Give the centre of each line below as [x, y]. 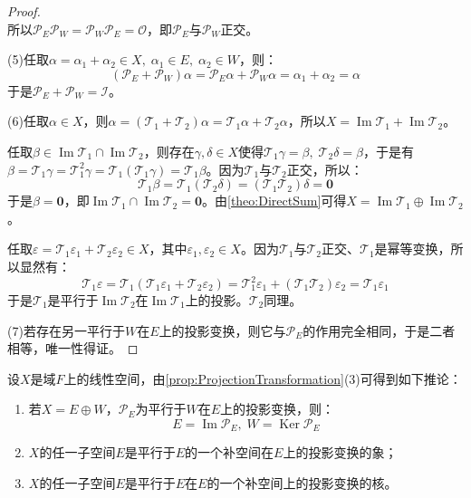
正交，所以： [325, 169]
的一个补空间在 [230, 452]
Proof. [24, 11]
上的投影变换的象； [340, 452]
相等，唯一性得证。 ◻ [73, 348]
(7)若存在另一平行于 [66, 330]
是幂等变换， [413, 249]
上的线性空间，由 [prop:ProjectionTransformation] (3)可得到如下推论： [263, 378]
